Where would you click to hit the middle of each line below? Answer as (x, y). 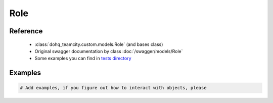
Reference (26, 31)
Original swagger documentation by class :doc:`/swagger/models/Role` (109, 51)
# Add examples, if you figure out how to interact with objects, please (113, 88)
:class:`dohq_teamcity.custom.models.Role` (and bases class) (99, 44)
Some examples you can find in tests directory (83, 59)
